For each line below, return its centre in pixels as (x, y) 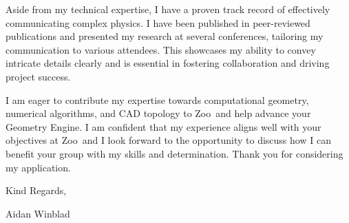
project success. (38, 76)
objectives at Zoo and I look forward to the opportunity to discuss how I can (168, 140)
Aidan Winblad (38, 213)
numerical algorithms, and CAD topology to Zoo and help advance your (158, 113)
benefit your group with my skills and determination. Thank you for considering (174, 153)
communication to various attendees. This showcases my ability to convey (161, 49)
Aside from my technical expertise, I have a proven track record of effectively (168, 9)
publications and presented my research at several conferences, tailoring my (165, 36)
